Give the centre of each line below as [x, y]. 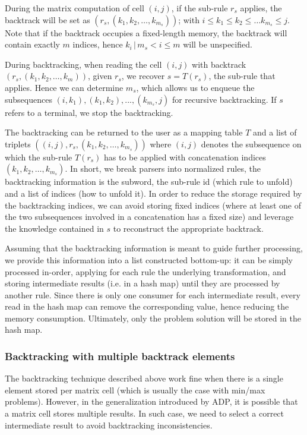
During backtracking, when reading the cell [83, 64]
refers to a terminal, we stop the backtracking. [89, 112]
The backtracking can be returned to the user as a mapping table [124, 132]
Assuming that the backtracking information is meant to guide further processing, [154, 248]
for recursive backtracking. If [224, 99]
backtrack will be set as [48, 19]
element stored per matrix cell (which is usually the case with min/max [135, 390]
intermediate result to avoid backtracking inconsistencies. [109, 425]
